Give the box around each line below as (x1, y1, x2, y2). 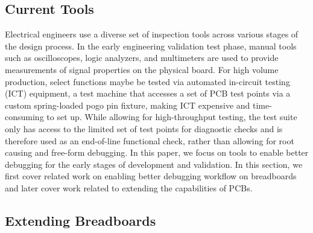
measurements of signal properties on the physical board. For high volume (5, 63, 279, 75)
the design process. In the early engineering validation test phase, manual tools (5, 39, 297, 52)
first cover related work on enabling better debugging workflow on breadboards (5, 170, 297, 182)
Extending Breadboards (5, 211, 156, 229)
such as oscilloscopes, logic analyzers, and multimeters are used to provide (5, 51, 279, 64)
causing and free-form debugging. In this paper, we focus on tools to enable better (5, 146, 309, 159)
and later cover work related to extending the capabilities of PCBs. (5, 181, 253, 194)
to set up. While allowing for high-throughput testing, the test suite (46, 110, 297, 123)
